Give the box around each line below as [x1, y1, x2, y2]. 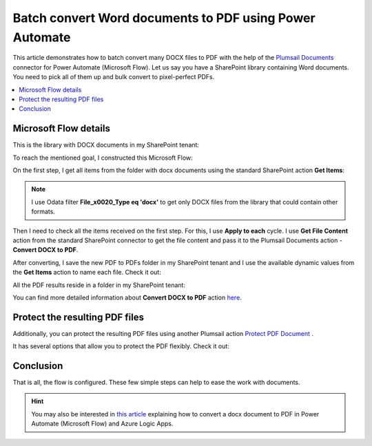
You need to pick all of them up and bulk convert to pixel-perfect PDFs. [12, 73, 215, 81]
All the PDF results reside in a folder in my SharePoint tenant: [12, 281, 186, 289]
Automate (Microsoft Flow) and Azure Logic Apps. [31, 420, 174, 428]
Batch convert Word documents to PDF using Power [12, 10, 316, 25]
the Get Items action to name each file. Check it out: [12, 268, 161, 277]
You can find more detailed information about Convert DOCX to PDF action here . [12, 293, 242, 301]
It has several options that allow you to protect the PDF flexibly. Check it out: [12, 342, 230, 350]
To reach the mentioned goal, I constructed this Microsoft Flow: [12, 153, 193, 162]
